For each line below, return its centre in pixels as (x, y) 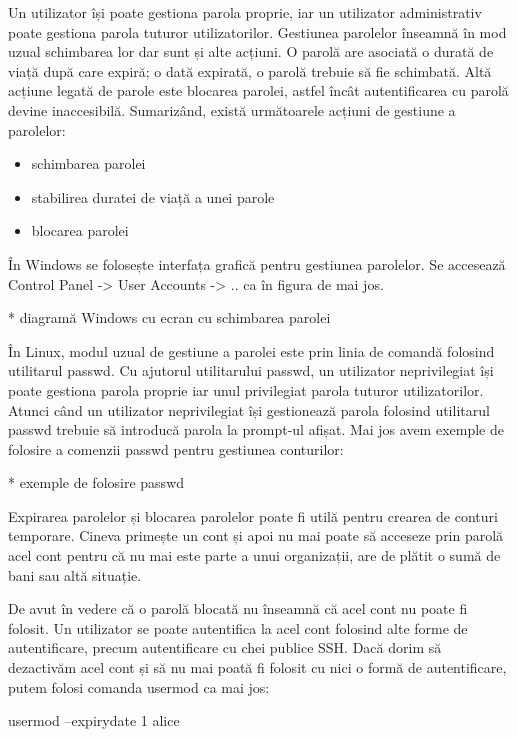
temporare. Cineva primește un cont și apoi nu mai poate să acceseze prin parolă (256, 535)
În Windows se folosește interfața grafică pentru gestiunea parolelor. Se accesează (257, 263)
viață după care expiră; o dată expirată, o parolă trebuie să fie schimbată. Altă (250, 70)
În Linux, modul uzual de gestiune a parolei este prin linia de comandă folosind (251, 350)
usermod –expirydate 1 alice (94, 720)
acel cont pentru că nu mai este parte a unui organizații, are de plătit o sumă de (254, 555)
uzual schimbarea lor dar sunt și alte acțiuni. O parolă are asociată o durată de (251, 51)
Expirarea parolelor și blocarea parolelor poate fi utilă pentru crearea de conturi (253, 515)
